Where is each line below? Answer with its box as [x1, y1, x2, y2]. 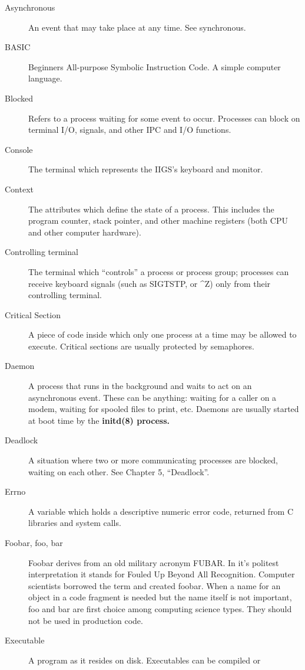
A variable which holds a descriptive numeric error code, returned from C [28, 505, 294, 517]
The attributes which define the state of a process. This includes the [28, 202, 274, 215]
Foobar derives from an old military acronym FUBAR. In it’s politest [28, 556, 279, 568]
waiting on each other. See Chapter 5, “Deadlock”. [28, 465, 210, 478]
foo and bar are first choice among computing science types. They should [28, 602, 292, 615]
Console [5, 143, 33, 155]
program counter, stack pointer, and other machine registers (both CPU [28, 214, 288, 227]
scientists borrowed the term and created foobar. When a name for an [28, 579, 281, 591]
